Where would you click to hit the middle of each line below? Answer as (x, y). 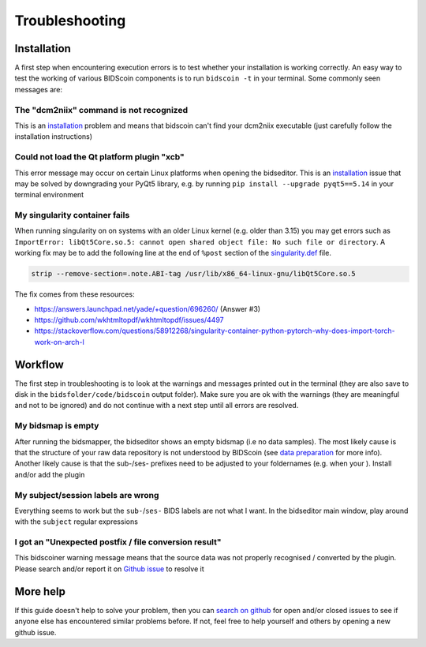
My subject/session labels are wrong (87, 495)
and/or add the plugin (50, 474)
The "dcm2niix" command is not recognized (101, 110)
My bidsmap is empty (57, 426)
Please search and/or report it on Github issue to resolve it (109, 569)
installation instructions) (54, 137)
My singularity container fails (72, 215)
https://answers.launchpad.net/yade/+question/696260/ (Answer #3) (147, 309)
